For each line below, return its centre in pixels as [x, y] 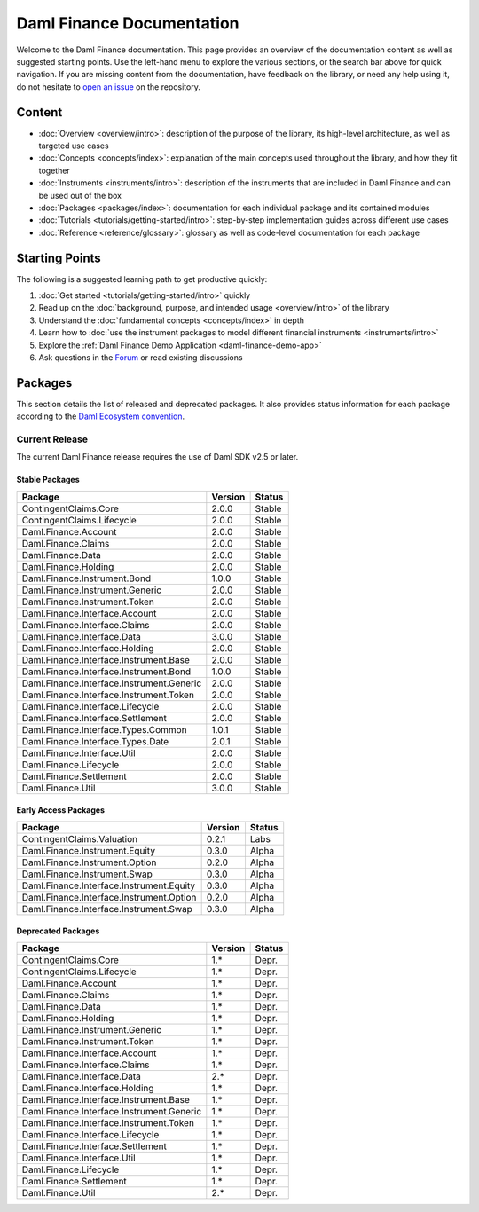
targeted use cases [74, 146]
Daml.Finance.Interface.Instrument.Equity [109, 885]
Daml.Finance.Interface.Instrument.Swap [107, 909]
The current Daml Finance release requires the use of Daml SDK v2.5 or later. [157, 457]
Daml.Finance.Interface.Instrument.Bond [106, 672]
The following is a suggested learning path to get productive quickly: [142, 279]
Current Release [52, 439]
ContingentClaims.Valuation [80, 838]
